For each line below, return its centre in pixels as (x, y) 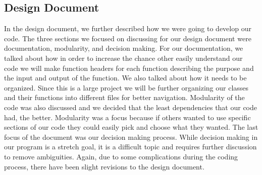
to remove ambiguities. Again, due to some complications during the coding (121, 156)
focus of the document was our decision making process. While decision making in (131, 137)
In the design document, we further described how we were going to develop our (128, 28)
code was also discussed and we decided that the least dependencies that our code (131, 107)
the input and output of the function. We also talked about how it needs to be (125, 78)
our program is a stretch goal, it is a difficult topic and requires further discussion (130, 147)
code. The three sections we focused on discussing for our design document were (128, 38)
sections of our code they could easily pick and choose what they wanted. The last (131, 127)
